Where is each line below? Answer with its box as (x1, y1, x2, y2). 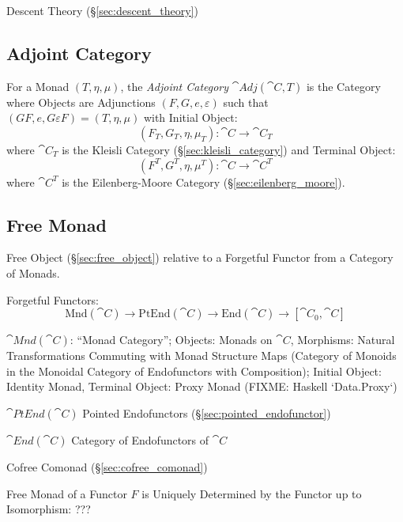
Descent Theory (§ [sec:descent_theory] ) (6, 2, 198, 18)
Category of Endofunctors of (71, 431, 209, 448)
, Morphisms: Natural (290, 331, 395, 348)
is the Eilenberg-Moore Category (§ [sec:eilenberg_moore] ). (62, 173, 345, 190)
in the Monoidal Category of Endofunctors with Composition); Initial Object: (6, 362, 382, 379)
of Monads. (6, 264, 60, 281)
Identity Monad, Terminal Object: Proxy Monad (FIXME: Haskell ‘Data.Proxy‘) (6, 378, 397, 395)
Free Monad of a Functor (6, 485, 127, 501)
